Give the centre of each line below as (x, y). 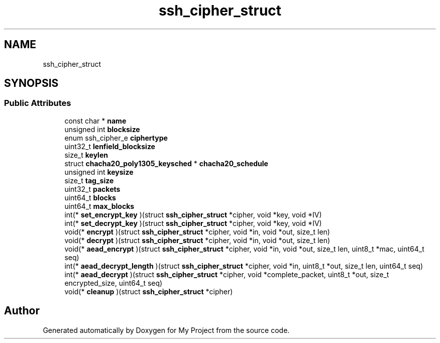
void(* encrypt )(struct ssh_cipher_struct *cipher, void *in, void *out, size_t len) (197, 232)
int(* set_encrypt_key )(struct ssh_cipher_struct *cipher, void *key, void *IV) (193, 214)
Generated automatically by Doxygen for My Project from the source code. (166, 330)
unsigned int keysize (99, 172)
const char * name (95, 121)
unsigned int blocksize (102, 129)
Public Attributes (38, 103)
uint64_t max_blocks (99, 206)
